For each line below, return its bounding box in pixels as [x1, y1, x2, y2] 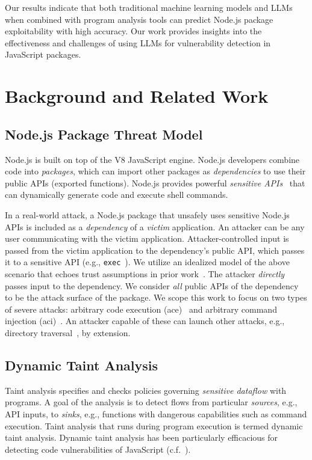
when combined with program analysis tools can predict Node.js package [5, 13, 273, 25]
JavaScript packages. [5, 48, 81, 61]
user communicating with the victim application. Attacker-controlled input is [5, 232, 289, 245]
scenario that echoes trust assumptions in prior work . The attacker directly [5, 267, 285, 280]
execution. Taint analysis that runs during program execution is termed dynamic [5, 419, 303, 432]
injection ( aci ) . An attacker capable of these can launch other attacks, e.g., [5, 314, 285, 327]
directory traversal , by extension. [5, 326, 131, 339]
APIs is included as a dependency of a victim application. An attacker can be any [5, 220, 305, 233]
